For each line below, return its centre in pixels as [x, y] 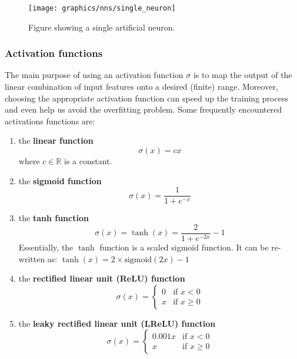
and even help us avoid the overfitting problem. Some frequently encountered [144, 109]
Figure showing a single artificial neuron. [102, 27]
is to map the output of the [243, 75]
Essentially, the [46, 247]
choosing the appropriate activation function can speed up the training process [146, 98]
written [32, 258]
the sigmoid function [60, 180]
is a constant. [88, 161]
